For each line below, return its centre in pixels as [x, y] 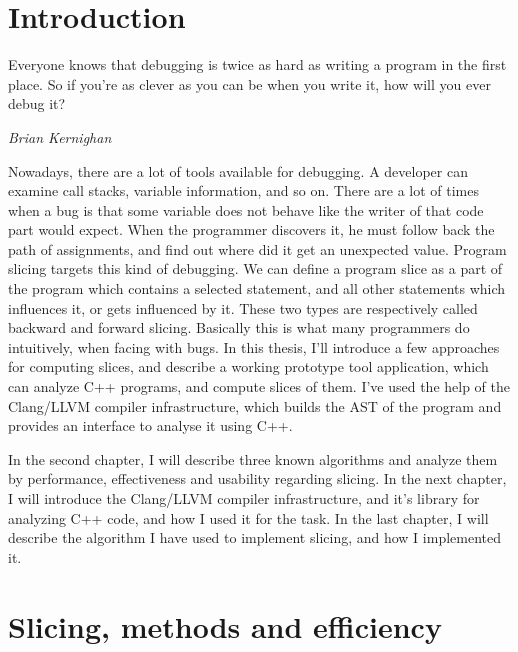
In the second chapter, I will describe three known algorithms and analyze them [253, 458]
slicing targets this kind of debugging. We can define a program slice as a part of [255, 268]
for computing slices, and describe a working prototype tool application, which [248, 366]
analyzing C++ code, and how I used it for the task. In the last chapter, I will [248, 517]
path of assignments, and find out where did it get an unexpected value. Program [257, 248]
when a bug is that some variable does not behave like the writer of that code [246, 209]
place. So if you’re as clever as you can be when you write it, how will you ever [249, 83]
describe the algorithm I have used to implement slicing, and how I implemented [254, 537]
